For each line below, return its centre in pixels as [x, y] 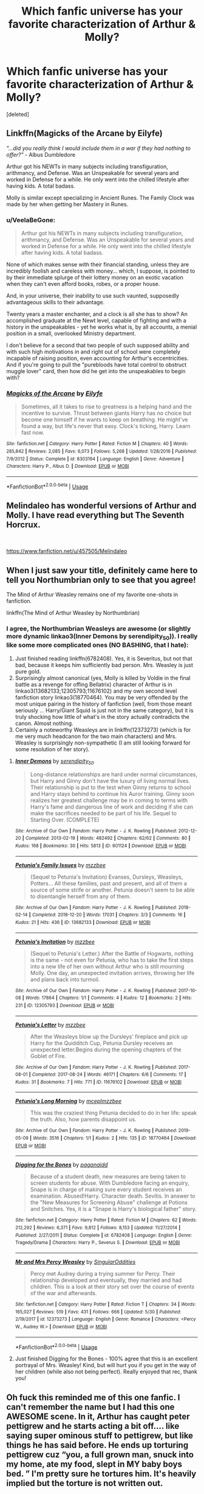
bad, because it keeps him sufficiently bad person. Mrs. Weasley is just [104, 665]
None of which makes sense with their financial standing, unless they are [98, 265]
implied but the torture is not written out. [85, 1483]
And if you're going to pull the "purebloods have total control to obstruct [97, 365]
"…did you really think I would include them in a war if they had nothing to [99, 148]
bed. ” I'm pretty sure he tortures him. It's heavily [101, 1474]
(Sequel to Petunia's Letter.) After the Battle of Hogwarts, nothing [112, 953]
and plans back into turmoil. [65, 979]
